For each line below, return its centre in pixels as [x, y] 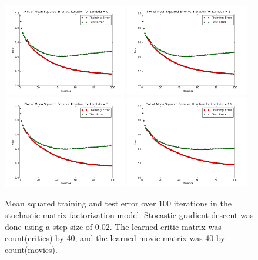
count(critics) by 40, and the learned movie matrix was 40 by [115, 238]
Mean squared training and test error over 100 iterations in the [118, 203]
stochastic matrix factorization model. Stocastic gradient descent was [129, 215]
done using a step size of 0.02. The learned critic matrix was [113, 226]
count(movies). [31, 249]
